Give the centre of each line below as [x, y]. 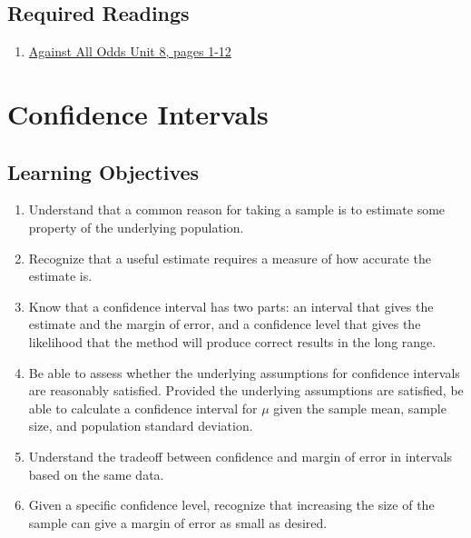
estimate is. [60, 276]
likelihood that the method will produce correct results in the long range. [232, 341]
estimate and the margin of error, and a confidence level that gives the [225, 324]
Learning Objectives [103, 171]
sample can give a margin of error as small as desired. [178, 522]
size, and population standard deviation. [141, 426]
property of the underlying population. [136, 227]
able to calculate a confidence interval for [143, 408]
